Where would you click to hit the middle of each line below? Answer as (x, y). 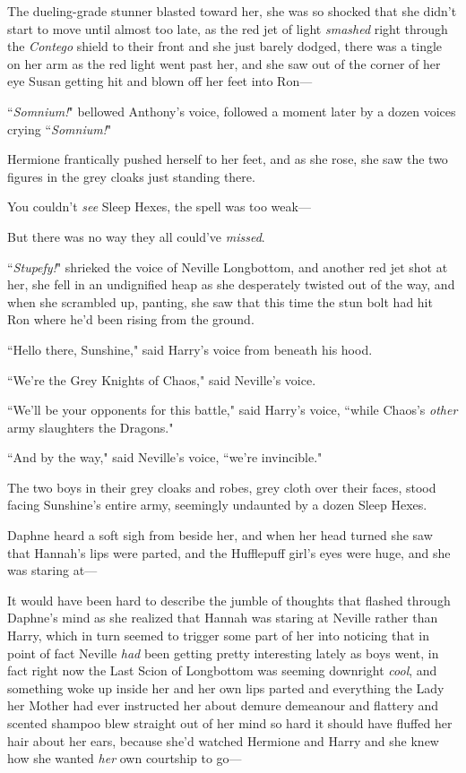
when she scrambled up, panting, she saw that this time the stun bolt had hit (220, 301)
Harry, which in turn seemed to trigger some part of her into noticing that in (219, 636)
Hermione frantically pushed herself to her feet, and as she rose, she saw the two (228, 159)
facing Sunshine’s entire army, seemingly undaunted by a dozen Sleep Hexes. (217, 505)
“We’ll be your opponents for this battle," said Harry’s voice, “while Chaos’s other (233, 410)
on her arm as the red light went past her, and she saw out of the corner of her (224, 63)
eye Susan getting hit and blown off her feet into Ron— (160, 81)
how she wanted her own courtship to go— (125, 758)
